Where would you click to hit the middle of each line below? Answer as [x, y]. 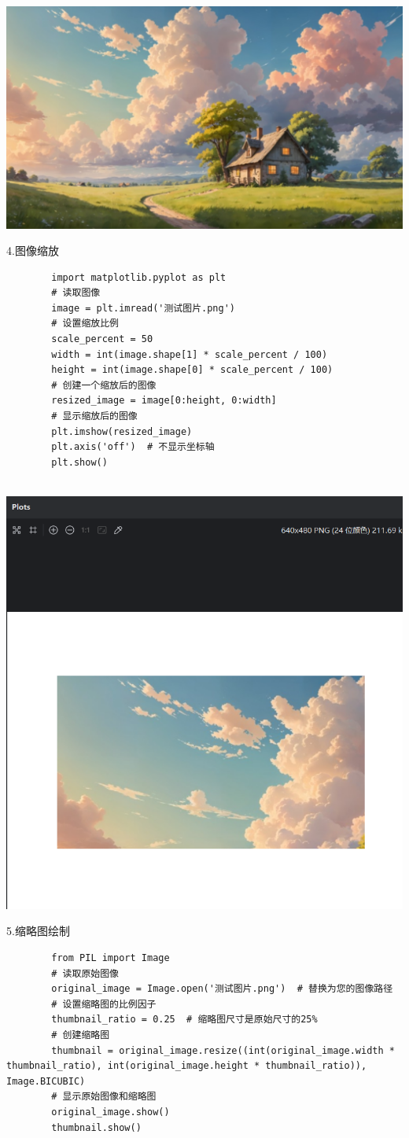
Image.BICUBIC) [46, 1081]
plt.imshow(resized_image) [122, 431]
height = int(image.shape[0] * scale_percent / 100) [192, 370]
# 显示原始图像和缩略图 [104, 1097]
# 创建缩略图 [81, 1035]
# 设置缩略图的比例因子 [104, 1004]
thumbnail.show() [96, 1127]
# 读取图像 [76, 293]
